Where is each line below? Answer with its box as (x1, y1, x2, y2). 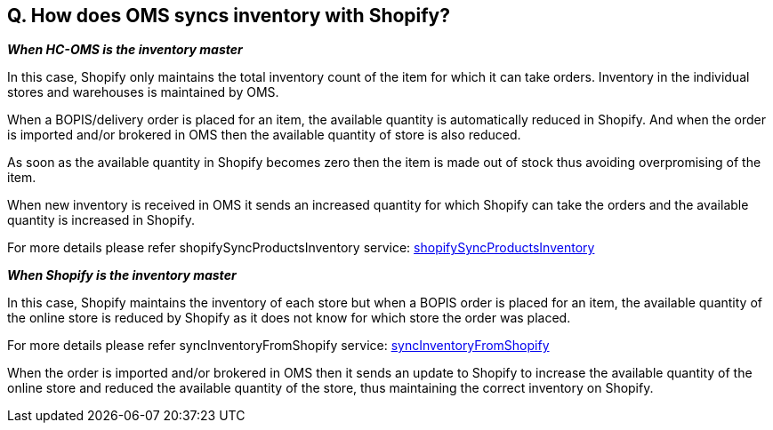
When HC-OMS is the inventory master (7, 42, 243, 58)
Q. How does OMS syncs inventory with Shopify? (7, 4, 451, 27)
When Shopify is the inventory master (7, 267, 237, 283)
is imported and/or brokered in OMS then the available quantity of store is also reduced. (7, 127, 521, 143)
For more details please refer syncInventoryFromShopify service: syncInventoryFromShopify (7, 338, 550, 354)
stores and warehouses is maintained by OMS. (7, 84, 279, 100)
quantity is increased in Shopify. (7, 212, 195, 228)
